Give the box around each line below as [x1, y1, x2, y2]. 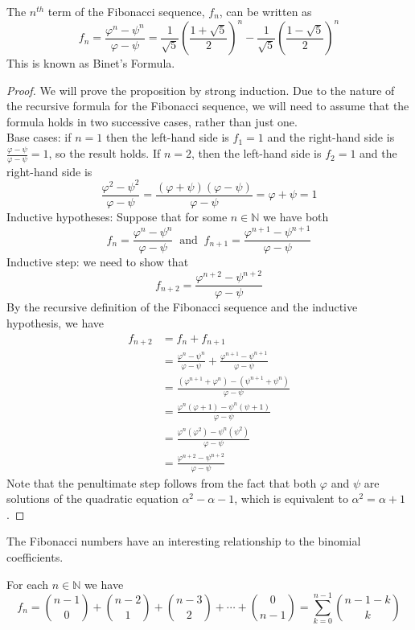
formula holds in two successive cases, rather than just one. [6, 113, 298, 130]
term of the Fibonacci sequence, [47, 3, 205, 19]
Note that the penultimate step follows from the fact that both [6, 474, 317, 491]
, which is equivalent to [234, 490, 348, 507]
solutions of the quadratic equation [6, 490, 179, 507]
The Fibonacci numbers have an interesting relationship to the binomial [6, 533, 361, 550]
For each [6, 575, 48, 592]
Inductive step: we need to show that [6, 253, 189, 270]
